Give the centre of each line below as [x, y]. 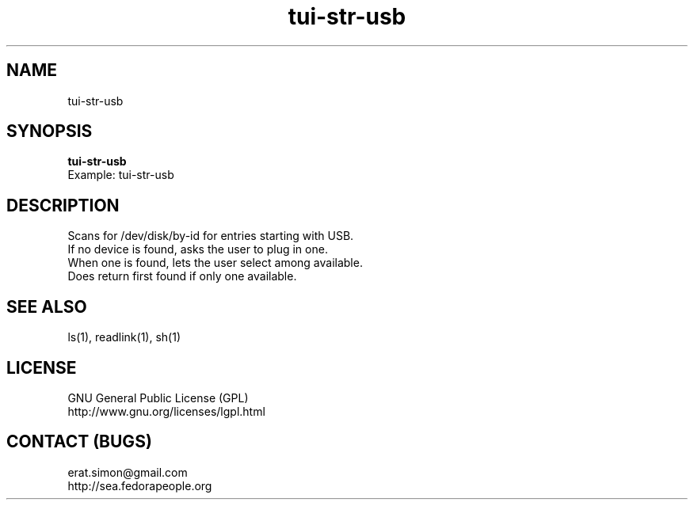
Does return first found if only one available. [182, 276]
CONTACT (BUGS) [79, 442]
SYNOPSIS [50, 131]
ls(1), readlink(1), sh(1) [124, 337]
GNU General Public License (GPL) [158, 398]
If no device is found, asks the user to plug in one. [198, 249]
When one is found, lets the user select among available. [215, 263]
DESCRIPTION [63, 205]
